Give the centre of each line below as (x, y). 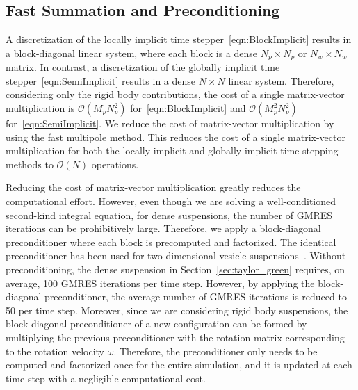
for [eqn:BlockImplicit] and (188, 108)
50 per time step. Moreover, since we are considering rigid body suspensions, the (177, 310)
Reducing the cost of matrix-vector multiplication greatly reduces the (153, 187)
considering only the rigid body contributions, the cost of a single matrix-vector (175, 94)
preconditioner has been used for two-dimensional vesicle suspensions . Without (176, 255)
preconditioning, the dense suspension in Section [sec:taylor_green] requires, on (175, 269)
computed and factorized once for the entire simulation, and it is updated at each (179, 365)
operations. (115, 164)
